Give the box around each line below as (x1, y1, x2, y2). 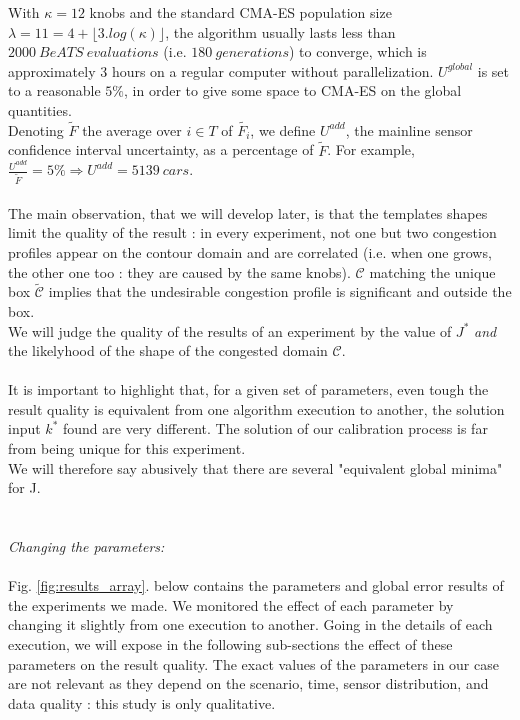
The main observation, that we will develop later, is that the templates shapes (8, 202, 488, 223)
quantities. (8, 99, 72, 120)
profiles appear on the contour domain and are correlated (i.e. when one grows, (8, 241, 492, 262)
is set (477, 60, 510, 81)
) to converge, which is (289, 41, 427, 62)
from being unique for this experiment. (8, 438, 246, 459)
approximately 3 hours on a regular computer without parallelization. (8, 60, 434, 81)
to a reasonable (8, 80, 101, 101)
